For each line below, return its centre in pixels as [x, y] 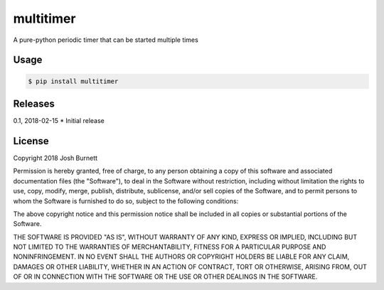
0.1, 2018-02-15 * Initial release [59, 121]
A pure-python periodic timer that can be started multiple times [106, 40]
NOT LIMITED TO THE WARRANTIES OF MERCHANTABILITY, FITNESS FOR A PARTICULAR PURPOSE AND [170, 247]
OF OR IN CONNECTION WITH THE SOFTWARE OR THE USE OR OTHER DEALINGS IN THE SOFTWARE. [165, 276]
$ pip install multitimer [73, 81]
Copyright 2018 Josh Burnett [55, 158]
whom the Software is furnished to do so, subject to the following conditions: [126, 201]
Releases [34, 103]
